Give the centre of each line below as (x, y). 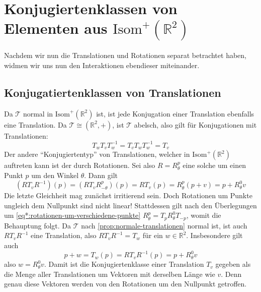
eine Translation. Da (35, 124)
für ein (153, 235)
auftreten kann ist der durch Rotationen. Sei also (80, 165)
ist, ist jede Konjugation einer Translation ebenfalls (175, 113)
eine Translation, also (63, 235)
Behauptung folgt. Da (38, 225)
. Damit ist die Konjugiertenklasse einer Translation (124, 264)
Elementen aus (56, 28)
